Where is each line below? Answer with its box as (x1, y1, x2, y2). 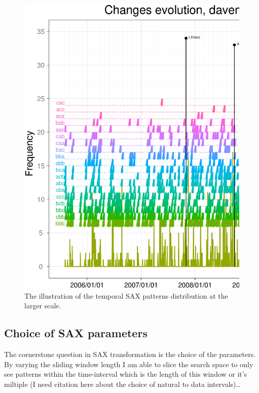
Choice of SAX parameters (4, 325, 147, 341)
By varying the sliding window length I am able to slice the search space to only (4, 359, 253, 369)
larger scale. (24, 300, 61, 311)
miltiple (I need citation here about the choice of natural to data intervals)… (4, 378, 241, 389)
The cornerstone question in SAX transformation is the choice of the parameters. (4, 348, 256, 359)
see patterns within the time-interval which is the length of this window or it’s (4, 369, 247, 379)
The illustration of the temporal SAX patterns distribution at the (24, 290, 228, 301)
